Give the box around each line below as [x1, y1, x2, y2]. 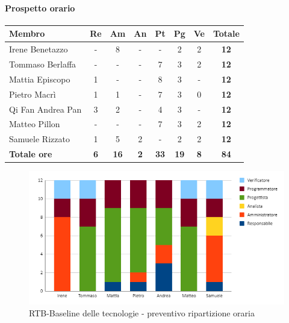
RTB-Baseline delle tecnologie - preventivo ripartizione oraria [29, 306, 255, 319]
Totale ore [9, 148, 52, 160]
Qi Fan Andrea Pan [9, 102, 82, 115]
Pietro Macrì [9, 87, 56, 100]
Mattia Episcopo [9, 72, 70, 85]
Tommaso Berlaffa [9, 57, 76, 70]
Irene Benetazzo [9, 43, 68, 55]
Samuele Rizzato [9, 133, 70, 145]
